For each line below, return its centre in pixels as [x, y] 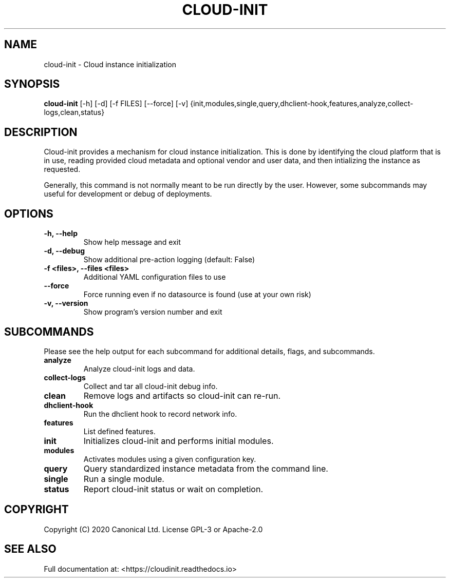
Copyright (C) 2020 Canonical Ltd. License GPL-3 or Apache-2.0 [153, 529]
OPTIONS [29, 214]
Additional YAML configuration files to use [155, 277]
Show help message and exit [132, 242]
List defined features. [119, 431]
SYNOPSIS [32, 84]
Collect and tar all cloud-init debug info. [151, 386]
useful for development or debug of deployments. [128, 194]
